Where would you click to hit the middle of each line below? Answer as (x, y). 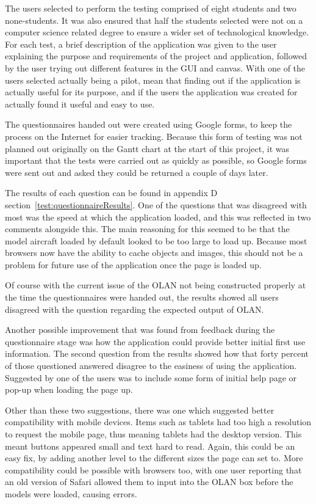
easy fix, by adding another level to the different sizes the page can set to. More (154, 458)
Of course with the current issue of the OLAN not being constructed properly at (156, 285)
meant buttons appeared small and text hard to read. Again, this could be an (150, 446)
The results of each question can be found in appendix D (111, 193)
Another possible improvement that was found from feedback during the (140, 330)
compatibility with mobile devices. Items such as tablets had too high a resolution (158, 422)
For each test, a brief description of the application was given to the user (141, 44)
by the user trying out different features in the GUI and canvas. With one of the (155, 68)
